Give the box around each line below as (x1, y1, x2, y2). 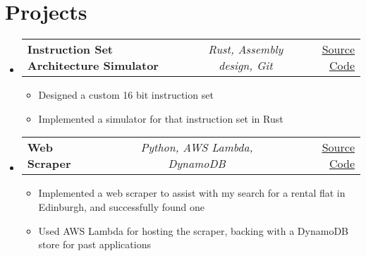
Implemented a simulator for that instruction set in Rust (38, 111, 283, 126)
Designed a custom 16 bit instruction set (38, 87, 214, 102)
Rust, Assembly (208, 41, 283, 58)
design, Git (219, 57, 273, 74)
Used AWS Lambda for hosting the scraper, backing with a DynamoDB (38, 223, 349, 238)
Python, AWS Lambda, (140, 139, 253, 156)
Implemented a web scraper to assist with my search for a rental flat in (38, 185, 346, 200)
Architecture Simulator (27, 57, 159, 74)
